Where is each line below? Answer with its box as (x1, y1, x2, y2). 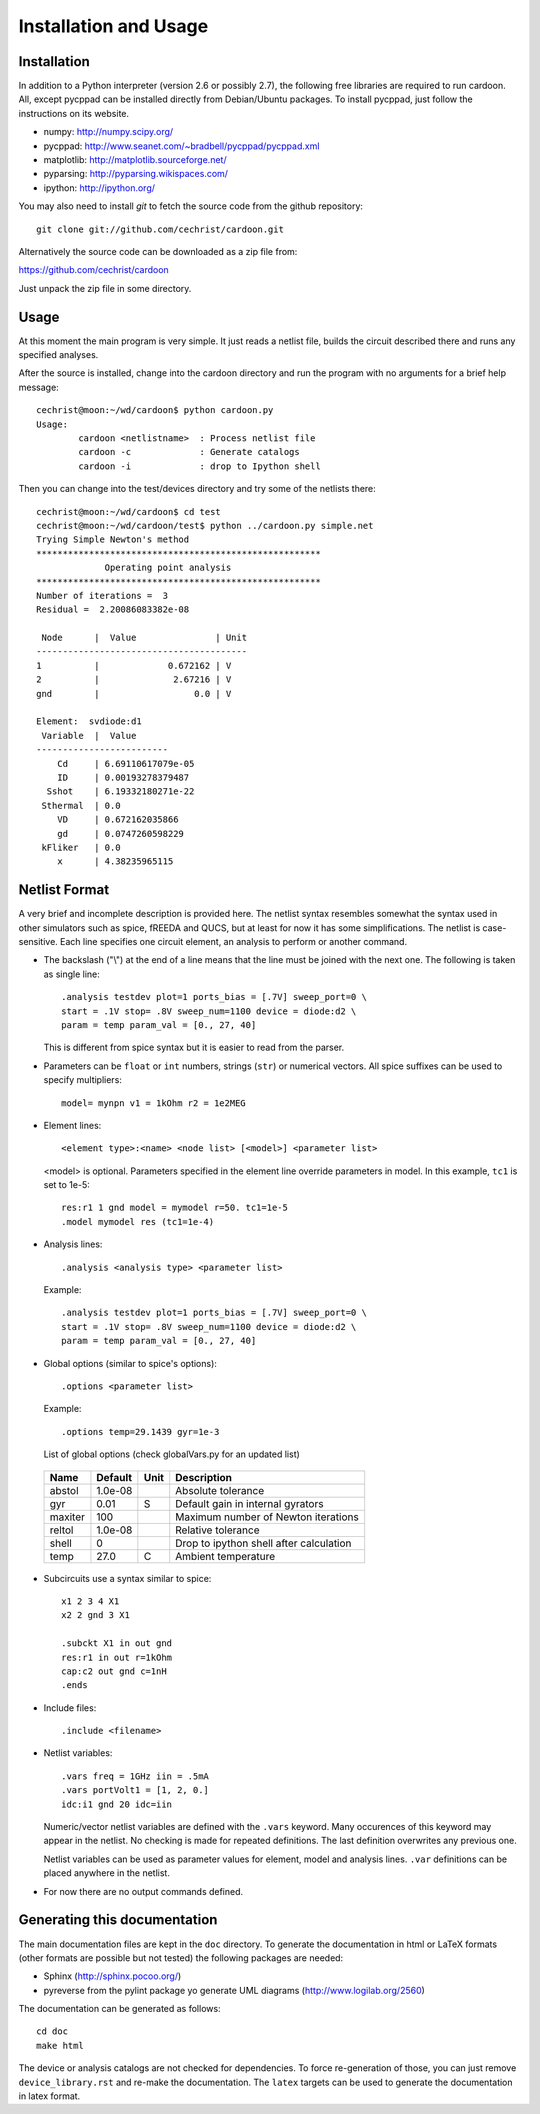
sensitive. (18, 936, 59, 948)
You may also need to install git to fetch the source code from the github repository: (18, 200, 364, 212)
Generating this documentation (18, 1911, 218, 1929)
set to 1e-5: (43, 1179, 90, 1191)
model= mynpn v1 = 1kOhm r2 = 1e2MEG (61, 1097, 247, 1109)
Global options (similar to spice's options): (43, 1357, 217, 1369)
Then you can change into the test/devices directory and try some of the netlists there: (18, 483, 377, 495)
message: (18, 381, 59, 393)
